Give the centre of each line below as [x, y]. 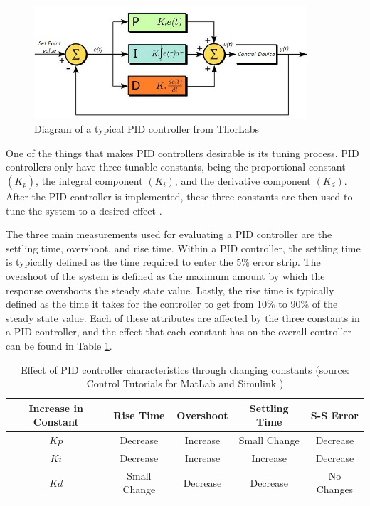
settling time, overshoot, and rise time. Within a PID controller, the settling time [183, 248]
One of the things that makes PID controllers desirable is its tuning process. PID [183, 152]
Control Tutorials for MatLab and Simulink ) [185, 383]
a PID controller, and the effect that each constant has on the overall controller [179, 332]
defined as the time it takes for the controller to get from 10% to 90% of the [172, 304]
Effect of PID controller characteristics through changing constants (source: [185, 369]
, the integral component [89, 181]
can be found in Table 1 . [59, 345]
